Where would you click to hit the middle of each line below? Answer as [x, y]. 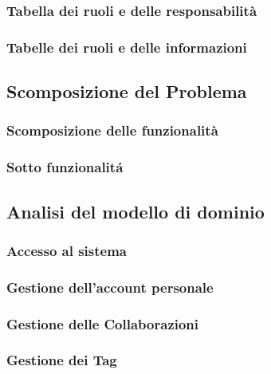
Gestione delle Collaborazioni [103, 323]
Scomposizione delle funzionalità [112, 130]
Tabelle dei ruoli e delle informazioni [127, 47]
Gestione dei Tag [62, 360]
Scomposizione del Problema [127, 91]
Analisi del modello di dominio [135, 211]
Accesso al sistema [67, 250]
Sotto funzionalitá [65, 167]
